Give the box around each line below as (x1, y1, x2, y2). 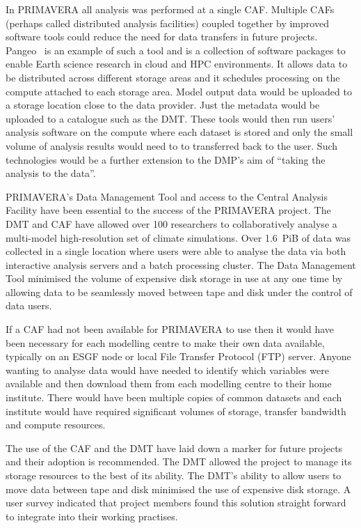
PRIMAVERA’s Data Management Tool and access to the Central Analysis (6, 189, 328, 203)
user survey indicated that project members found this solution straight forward (6, 495, 346, 510)
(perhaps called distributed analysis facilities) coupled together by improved (6, 15, 329, 30)
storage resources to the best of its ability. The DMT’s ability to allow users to (6, 468, 342, 482)
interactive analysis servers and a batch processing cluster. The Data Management (6, 257, 356, 272)
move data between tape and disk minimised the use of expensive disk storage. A (6, 481, 351, 496)
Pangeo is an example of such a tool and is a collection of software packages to (6, 42, 346, 57)
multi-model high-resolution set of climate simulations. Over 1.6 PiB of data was (6, 230, 351, 244)
